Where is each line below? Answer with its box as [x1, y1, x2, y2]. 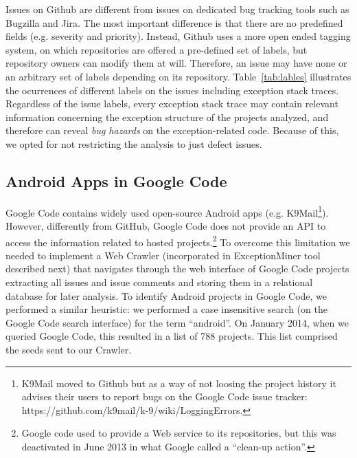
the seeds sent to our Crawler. [5, 342, 132, 356]
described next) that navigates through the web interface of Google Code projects [5, 261, 349, 276]
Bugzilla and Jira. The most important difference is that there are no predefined [5, 15, 343, 30]
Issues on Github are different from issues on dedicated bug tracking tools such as [5, 2, 349, 16]
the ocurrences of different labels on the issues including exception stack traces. [5, 83, 339, 97]
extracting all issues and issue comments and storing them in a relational [5, 275, 313, 290]
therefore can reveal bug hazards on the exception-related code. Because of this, [5, 123, 339, 138]
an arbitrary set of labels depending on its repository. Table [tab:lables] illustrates [5, 69, 352, 83]
